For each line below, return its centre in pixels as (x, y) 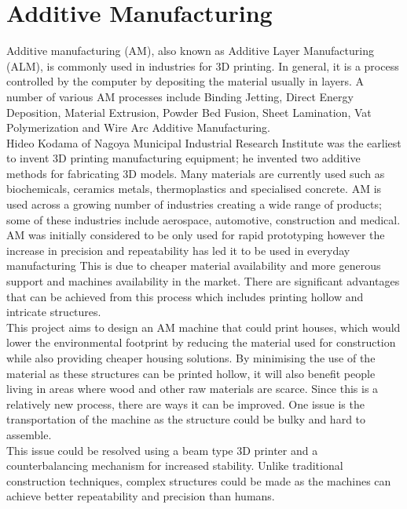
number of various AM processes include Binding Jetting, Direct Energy (180, 96)
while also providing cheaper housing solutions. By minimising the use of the (191, 358)
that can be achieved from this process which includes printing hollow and (185, 296)
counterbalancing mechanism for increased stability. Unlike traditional (175, 465)
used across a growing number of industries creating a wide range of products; (194, 204)
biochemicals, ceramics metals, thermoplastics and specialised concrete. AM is (194, 189)
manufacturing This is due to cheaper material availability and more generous (194, 265)
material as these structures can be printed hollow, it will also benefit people (191, 373)
